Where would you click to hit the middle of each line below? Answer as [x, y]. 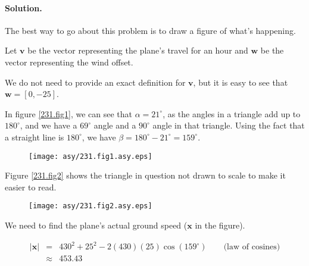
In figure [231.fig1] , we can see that [69, 113]
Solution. [24, 7]
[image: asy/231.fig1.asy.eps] [90, 156]
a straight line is [35, 137]
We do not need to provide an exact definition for [95, 82]
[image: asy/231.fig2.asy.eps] [90, 206]
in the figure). [220, 225]
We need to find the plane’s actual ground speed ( [96, 225]
